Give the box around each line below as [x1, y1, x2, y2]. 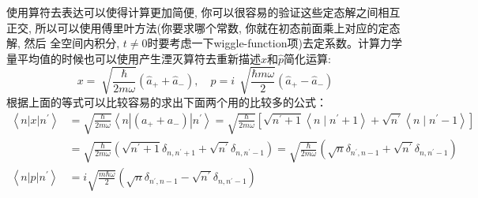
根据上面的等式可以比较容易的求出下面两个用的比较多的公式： [6, 93, 327, 110]
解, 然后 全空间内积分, [6, 35, 120, 51]
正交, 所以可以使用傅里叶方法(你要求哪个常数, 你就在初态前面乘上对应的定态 [6, 19, 401, 35]
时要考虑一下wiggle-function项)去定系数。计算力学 [147, 35, 402, 51]
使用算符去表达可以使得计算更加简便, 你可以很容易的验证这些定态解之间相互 [6, 4, 401, 20]
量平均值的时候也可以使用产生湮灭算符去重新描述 [6, 50, 261, 66]
